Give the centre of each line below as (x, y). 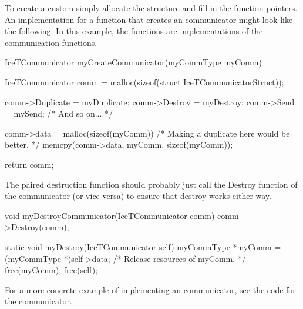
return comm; (29, 164)
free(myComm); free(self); (51, 270)
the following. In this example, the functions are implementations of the (134, 31)
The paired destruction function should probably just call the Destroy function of (151, 184)
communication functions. (51, 42)
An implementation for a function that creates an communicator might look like (149, 19)
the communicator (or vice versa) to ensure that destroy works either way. (138, 196)
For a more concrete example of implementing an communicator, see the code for (150, 289)
